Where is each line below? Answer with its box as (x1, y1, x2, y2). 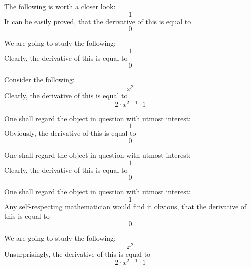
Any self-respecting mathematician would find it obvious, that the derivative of (4, 201, 247, 211)
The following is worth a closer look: (4, 1, 116, 11)
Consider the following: (4, 74, 75, 85)
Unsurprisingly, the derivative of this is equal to (4, 248, 151, 259)
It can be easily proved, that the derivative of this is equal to (4, 16, 191, 26)
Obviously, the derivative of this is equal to (4, 128, 136, 138)
